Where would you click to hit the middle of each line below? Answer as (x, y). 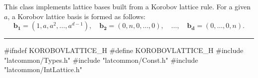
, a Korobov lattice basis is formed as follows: (77, 16)
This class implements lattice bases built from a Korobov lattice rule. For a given (127, 6)
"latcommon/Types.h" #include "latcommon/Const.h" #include (101, 60)
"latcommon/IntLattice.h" (43, 69)
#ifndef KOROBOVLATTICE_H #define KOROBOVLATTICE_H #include (124, 50)
